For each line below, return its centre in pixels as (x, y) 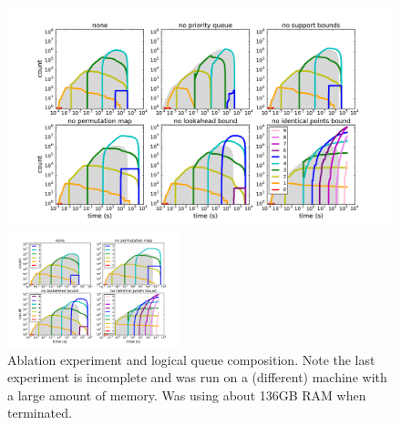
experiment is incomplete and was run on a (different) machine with (197, 377)
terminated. (40, 413)
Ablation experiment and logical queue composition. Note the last (191, 359)
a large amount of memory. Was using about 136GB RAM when (187, 395)
